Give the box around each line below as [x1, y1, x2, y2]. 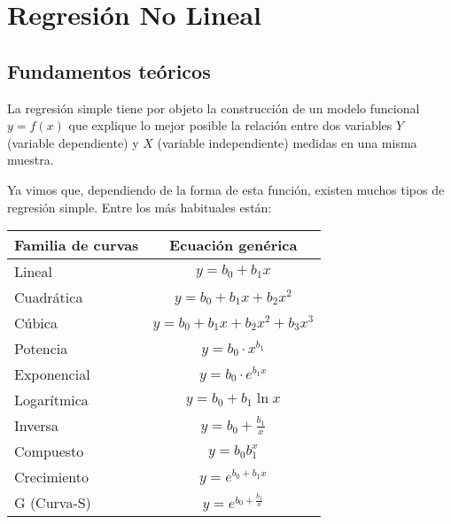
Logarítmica [14, 389, 89, 411]
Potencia [14, 338, 68, 359]
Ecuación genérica [169, 235, 298, 256]
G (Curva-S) [14, 492, 91, 513]
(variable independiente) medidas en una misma [157, 133, 417, 151]
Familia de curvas [14, 235, 139, 256]
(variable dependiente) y [7, 133, 139, 151]
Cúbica [14, 312, 58, 334]
